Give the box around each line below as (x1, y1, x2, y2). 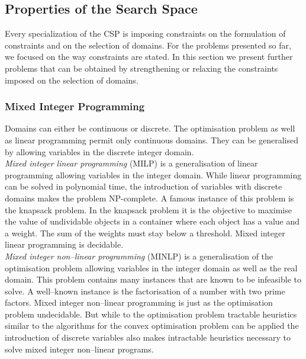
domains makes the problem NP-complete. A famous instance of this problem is (5, 191, 294, 204)
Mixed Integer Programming (5, 99, 145, 114)
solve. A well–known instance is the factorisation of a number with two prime (5, 284, 285, 297)
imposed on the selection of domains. (5, 73, 138, 86)
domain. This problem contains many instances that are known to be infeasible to (5, 273, 301, 286)
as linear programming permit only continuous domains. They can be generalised (5, 133, 298, 146)
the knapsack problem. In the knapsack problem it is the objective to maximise (5, 203, 292, 216)
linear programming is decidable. (5, 238, 124, 251)
